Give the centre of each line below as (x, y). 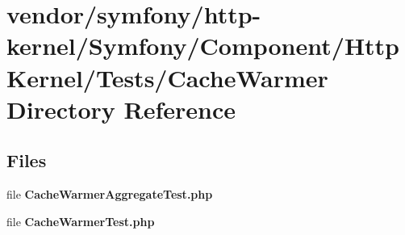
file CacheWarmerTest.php (81, 221)
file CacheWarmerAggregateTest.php (110, 194)
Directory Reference (121, 109)
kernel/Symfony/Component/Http (203, 46)
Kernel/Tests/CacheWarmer (167, 77)
